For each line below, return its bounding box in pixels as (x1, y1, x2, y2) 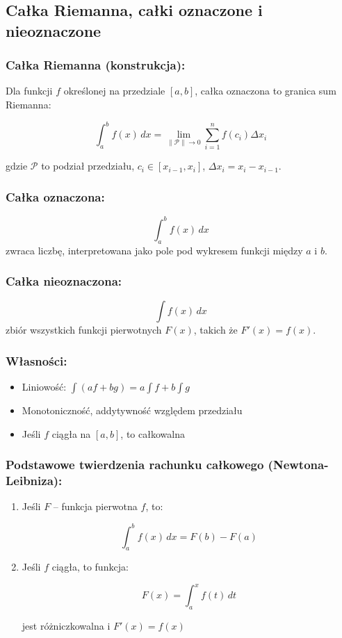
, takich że (193, 322, 238, 337)
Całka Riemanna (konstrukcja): (6, 56, 186, 74)
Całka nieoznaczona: (6, 272, 122, 290)
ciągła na (51, 426, 91, 441)
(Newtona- (268, 456, 329, 473)
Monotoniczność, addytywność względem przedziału (22, 403, 243, 418)
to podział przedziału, (41, 158, 135, 173)
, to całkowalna (120, 426, 185, 441)
